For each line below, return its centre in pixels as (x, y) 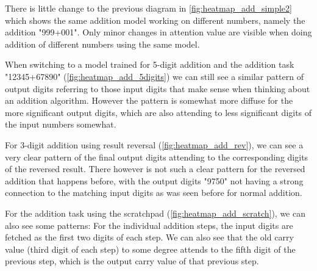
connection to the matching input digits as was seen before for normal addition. (154, 193)
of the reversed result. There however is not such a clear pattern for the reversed (155, 169)
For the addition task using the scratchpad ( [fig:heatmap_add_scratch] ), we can (155, 213)
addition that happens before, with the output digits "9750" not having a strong (154, 180)
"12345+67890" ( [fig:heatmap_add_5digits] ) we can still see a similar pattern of (154, 76)
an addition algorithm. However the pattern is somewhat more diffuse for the (149, 100)
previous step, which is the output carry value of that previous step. (132, 261)
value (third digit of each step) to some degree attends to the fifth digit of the (150, 249)
